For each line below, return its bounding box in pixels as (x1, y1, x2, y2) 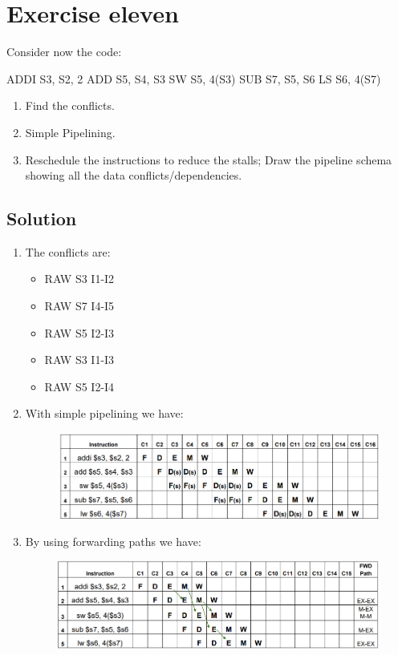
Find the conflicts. (25, 97, 115, 114)
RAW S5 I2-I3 (44, 324, 115, 341)
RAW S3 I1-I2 (44, 270, 115, 287)
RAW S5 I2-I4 (44, 378, 115, 394)
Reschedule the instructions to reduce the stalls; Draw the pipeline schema (25, 151, 392, 168)
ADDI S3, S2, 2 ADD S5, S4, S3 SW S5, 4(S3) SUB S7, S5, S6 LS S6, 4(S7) (6, 70, 381, 87)
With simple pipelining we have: (25, 405, 184, 422)
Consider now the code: (6, 43, 122, 60)
